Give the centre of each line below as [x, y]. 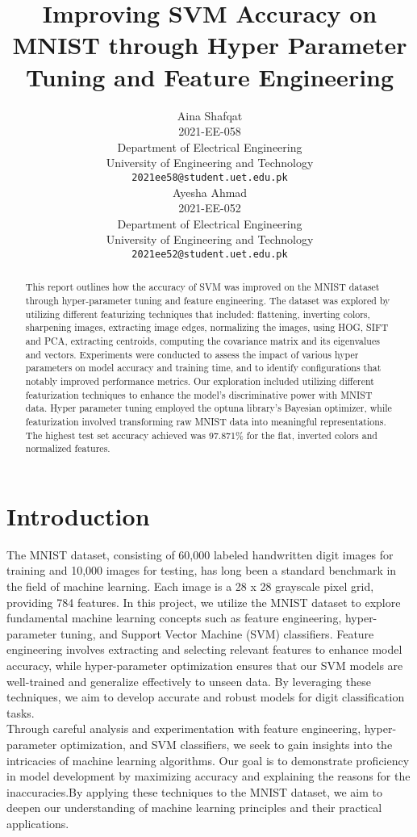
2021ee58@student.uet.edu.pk [210, 177]
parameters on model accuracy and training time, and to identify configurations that [203, 368]
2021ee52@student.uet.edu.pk [210, 254]
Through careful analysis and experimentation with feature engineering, [184, 728]
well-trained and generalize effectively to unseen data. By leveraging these [189, 681]
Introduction [78, 515]
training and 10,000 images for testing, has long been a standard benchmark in [202, 570]
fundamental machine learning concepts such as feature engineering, [174, 618]
